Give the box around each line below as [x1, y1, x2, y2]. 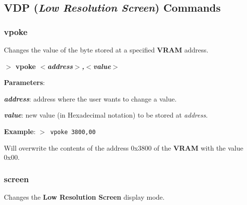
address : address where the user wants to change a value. [4, 93, 177, 103]
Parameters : [4, 77, 45, 87]
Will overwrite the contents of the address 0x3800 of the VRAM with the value [4, 142, 244, 153]
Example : [4, 126, 36, 136]
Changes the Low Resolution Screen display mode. [4, 192, 165, 202]
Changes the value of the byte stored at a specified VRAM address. [4, 45, 209, 54]
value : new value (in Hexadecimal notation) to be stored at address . [4, 110, 208, 120]
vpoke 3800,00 [50, 128, 96, 136]
